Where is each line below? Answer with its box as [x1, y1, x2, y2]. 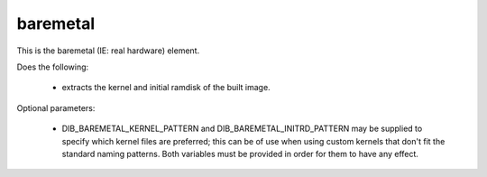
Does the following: [16, 61, 89, 72]
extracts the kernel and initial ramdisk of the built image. [61, 82, 271, 93]
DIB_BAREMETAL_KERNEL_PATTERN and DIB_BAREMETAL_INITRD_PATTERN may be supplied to [61, 123, 423, 135]
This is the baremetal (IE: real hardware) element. [16, 45, 200, 56]
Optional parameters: [16, 102, 96, 113]
